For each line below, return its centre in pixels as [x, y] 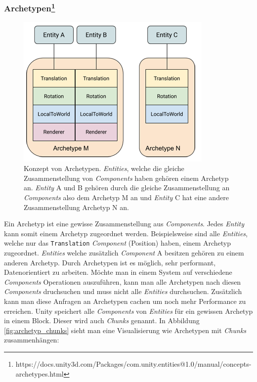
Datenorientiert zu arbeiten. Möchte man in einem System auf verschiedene [118, 272]
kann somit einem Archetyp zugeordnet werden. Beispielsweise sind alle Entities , [126, 233]
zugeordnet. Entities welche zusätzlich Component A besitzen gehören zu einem [124, 253]
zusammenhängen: [32, 340]
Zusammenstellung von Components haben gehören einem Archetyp [126, 178]
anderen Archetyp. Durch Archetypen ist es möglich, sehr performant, [110, 262]
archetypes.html [40, 373]
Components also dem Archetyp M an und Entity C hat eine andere [126, 197]
